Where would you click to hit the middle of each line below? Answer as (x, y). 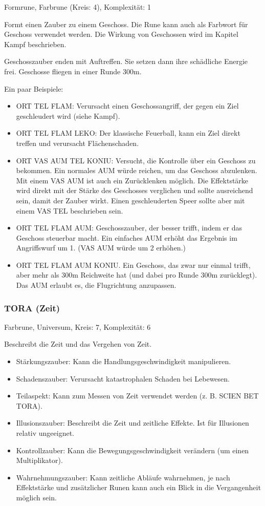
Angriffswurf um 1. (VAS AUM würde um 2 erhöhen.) (101, 248)
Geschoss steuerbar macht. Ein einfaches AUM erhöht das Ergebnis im (127, 237)
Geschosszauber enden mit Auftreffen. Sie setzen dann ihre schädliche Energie (126, 61)
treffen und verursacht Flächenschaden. (78, 143)
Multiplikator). (39, 460)
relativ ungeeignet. (45, 433)
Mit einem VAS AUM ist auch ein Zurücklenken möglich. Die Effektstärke (132, 180)
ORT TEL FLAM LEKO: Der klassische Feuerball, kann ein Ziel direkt (128, 133)
